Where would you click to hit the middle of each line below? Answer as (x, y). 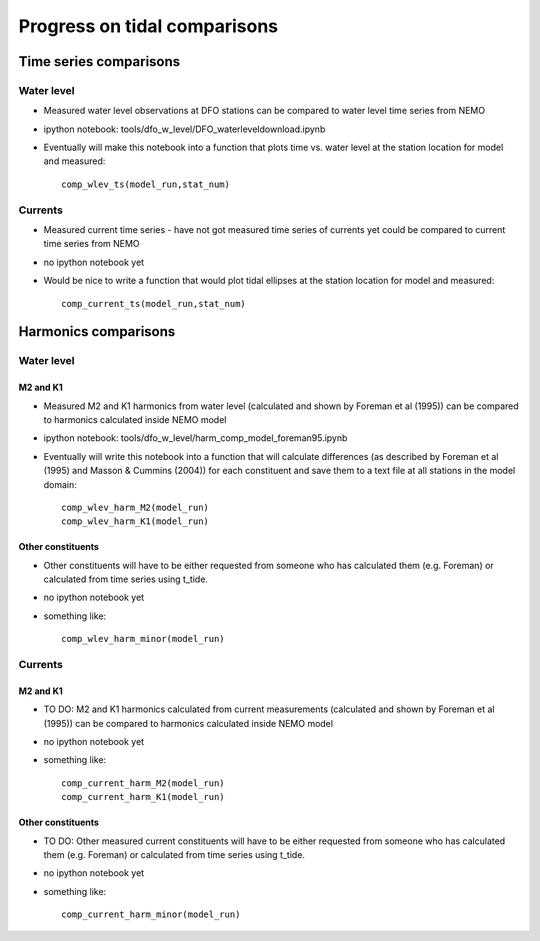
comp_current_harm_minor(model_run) (151, 914)
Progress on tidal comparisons (148, 26)
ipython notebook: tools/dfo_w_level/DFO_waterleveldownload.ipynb (184, 129)
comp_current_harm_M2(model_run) (143, 783)
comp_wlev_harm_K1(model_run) (135, 521)
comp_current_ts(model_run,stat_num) (154, 303)
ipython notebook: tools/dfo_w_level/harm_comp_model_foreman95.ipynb (195, 438)
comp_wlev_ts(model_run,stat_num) (145, 184)
